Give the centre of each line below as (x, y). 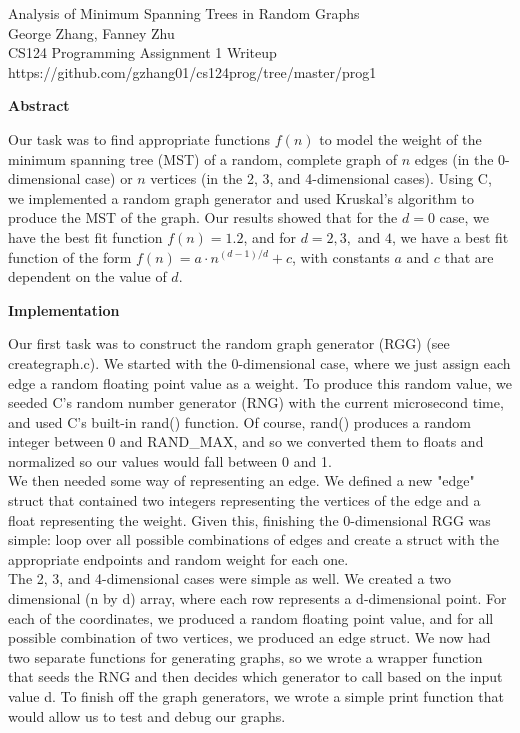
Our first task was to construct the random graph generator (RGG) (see (229, 343)
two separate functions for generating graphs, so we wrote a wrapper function (245, 656)
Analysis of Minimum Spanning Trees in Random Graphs (184, 13)
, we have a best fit (450, 236)
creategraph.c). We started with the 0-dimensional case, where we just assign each (259, 362)
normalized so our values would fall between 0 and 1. (170, 460)
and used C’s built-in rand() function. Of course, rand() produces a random (239, 421)
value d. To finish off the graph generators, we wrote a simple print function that (256, 696)
